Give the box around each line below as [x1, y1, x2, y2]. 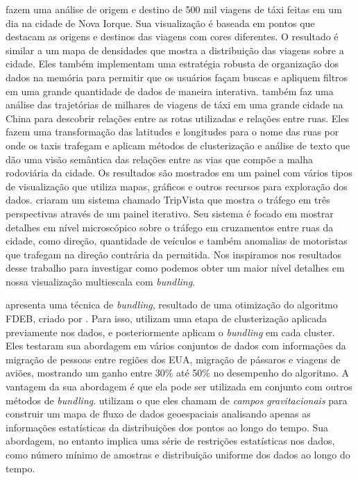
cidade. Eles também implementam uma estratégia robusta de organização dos [6, 56, 339, 71]
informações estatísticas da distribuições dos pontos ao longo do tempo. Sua [6, 420, 329, 434]
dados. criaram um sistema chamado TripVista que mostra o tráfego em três [6, 192, 330, 207]
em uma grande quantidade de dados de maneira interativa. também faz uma [6, 83, 334, 98]
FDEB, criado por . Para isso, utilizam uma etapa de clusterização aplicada [6, 311, 327, 326]
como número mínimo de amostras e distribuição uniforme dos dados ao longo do [6, 447, 350, 461]
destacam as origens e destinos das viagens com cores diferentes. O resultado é [6, 29, 339, 44]
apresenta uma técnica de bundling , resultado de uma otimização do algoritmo [6, 297, 338, 312]
